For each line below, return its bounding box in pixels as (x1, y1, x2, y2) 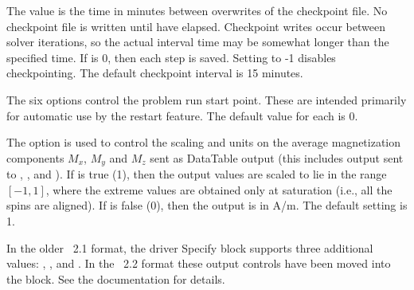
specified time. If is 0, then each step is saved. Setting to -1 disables (6, 49, 336, 65)
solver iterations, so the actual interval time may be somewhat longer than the (6, 33, 389, 50)
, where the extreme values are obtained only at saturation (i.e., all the (45, 181, 393, 198)
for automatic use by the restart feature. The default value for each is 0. (6, 107, 358, 123)
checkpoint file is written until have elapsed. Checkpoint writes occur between (6, 18, 385, 34)
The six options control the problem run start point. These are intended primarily (6, 91, 407, 108)
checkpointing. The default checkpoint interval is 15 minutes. (6, 65, 303, 81)
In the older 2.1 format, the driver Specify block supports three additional (6, 239, 373, 256)
